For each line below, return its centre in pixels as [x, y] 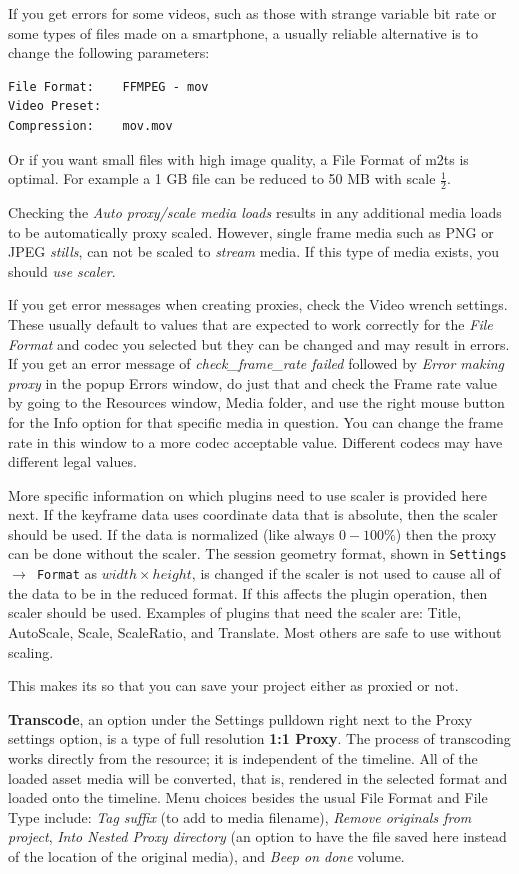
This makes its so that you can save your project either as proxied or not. [233, 685]
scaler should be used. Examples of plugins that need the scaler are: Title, [235, 612]
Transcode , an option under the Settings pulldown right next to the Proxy [240, 718]
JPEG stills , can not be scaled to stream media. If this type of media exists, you [254, 251]
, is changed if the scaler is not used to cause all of [346, 573]
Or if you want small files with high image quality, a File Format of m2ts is [238, 158]
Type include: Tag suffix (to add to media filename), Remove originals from [240, 816]
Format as [67, 573]
